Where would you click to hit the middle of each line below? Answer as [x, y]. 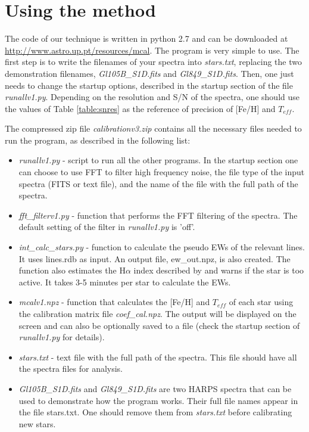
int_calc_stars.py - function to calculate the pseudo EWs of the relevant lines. [162, 247]
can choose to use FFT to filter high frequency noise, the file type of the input [162, 172]
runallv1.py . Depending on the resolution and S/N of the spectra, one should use [152, 97]
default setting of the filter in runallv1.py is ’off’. [107, 227]
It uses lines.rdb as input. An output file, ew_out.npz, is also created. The [154, 258]
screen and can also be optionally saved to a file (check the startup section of [159, 325]
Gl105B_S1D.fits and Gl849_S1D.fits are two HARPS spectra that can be [155, 388]
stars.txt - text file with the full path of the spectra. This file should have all [158, 357]
